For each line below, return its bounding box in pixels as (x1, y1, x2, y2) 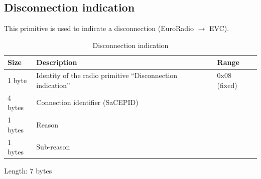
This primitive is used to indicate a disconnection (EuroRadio (4, 23, 194, 33)
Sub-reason (36, 141, 70, 152)
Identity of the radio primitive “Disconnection (36, 70, 178, 80)
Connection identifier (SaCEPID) (36, 97, 139, 107)
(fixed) (217, 79, 237, 90)
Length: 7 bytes (4, 165, 52, 176)
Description (36, 57, 77, 67)
